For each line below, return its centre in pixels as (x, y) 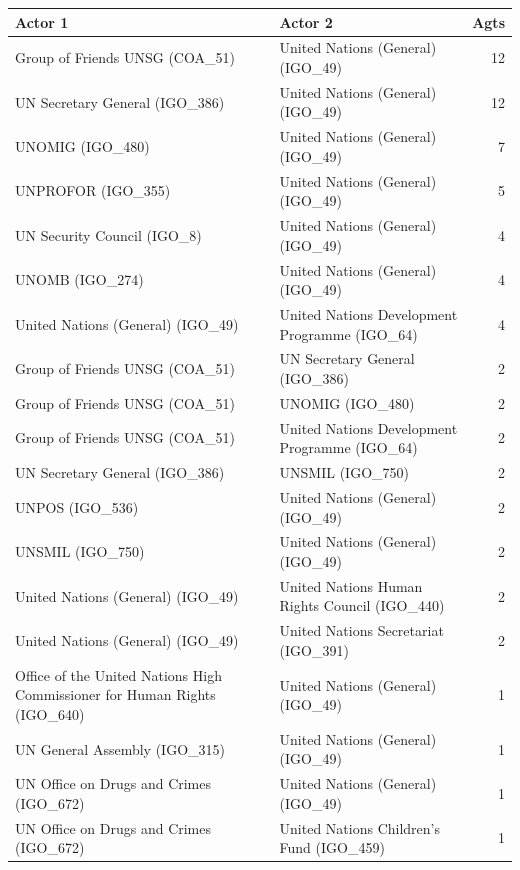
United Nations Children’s (360, 827)
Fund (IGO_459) (332, 847)
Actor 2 (306, 21)
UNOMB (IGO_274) (79, 279)
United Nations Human (351, 585)
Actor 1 (42, 21)
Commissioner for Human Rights (115, 694)
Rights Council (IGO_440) (362, 605)
